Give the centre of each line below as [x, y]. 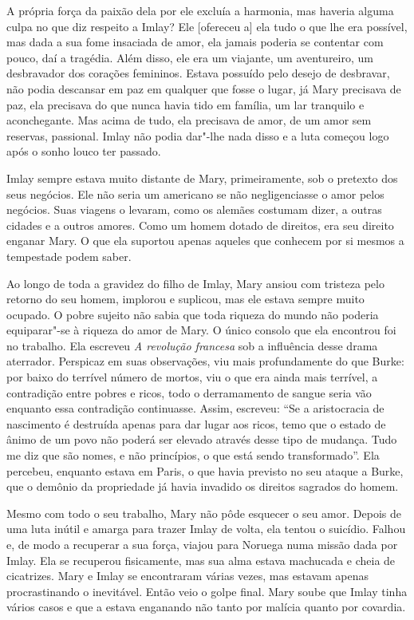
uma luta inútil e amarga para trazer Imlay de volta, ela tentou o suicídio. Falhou [206, 529]
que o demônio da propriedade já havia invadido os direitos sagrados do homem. [203, 486]
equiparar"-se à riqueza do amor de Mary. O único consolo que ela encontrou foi [201, 330]
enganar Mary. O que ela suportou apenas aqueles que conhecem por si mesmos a [205, 241]
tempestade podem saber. [69, 256]
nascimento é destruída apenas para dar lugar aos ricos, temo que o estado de [196, 423]
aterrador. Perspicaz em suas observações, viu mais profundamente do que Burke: [205, 361]
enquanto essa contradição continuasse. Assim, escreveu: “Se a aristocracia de [195, 408]
